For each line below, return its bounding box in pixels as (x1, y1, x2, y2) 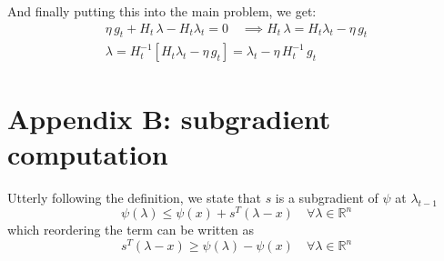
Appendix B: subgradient (7, 99, 331, 136)
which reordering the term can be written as (7, 220, 254, 239)
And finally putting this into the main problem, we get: (7, 2, 317, 20)
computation (7, 135, 168, 172)
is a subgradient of (275, 187, 378, 206)
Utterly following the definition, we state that (7, 187, 261, 206)
